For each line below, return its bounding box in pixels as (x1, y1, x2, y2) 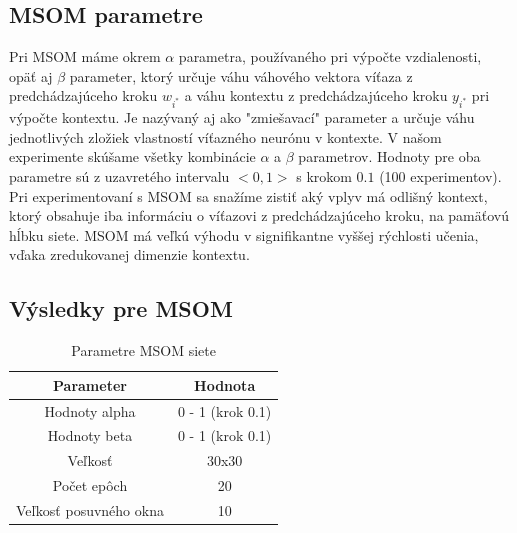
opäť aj (9, 65, 53, 86)
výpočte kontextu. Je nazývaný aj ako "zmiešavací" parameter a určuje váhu (9, 107, 475, 128)
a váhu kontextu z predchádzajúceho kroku (184, 85, 448, 106)
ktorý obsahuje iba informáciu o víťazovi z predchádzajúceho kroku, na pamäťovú (9, 205, 510, 226)
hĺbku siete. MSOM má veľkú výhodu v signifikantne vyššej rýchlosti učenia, (9, 224, 479, 245)
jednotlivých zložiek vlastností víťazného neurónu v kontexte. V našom (9, 126, 442, 147)
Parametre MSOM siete (71, 340, 216, 361)
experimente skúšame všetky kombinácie (9, 146, 256, 167)
